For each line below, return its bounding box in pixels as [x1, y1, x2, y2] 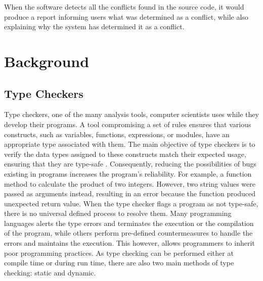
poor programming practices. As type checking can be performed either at [4, 247, 234, 258]
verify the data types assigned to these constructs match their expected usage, [4, 148, 246, 159]
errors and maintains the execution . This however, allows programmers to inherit [4, 238, 255, 248]
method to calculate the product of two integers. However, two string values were [4, 178, 255, 189]
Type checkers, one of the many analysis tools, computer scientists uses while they [4, 109, 259, 120]
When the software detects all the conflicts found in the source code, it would [4, 2, 244, 12]
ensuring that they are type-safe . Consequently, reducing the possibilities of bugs [4, 158, 256, 169]
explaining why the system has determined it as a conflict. [4, 21, 185, 32]
